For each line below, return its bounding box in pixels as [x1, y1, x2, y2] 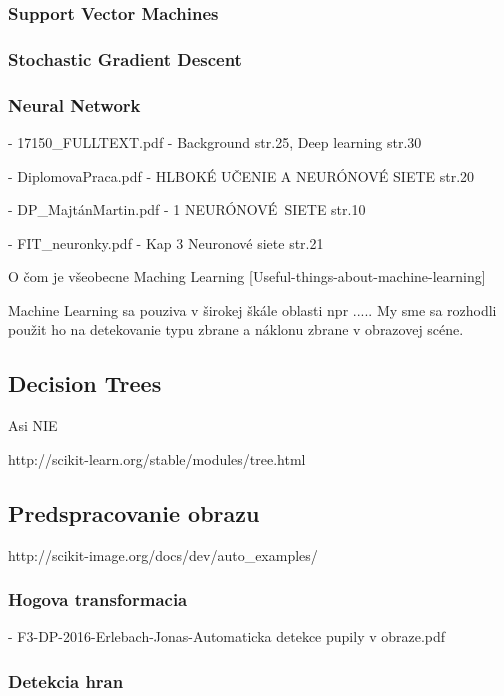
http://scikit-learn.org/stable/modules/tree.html [8, 448, 306, 469]
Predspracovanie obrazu [8, 497, 260, 528]
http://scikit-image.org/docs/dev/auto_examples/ [8, 544, 318, 565]
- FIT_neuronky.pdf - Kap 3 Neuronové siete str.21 [8, 232, 324, 253]
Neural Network [8, 92, 141, 117]
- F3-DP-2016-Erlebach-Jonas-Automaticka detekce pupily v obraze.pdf [8, 626, 446, 647]
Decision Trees [8, 368, 162, 399]
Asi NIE [8, 415, 58, 436]
